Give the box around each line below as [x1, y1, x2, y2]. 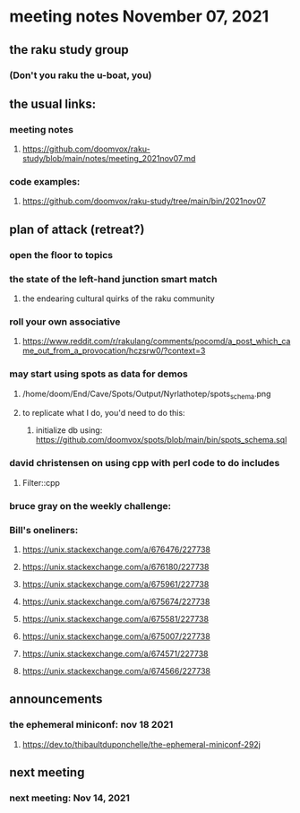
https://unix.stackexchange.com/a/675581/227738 [21, 614, 209, 624]
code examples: [9, 176, 81, 188]
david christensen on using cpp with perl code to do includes [9, 457, 280, 470]
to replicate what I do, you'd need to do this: [21, 408, 185, 419]
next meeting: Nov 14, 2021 [9, 791, 130, 804]
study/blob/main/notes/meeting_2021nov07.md [21, 153, 196, 164]
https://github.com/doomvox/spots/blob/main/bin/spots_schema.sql [35, 435, 287, 445]
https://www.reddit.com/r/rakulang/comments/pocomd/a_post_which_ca [21, 336, 291, 347]
